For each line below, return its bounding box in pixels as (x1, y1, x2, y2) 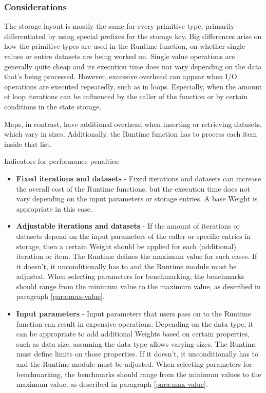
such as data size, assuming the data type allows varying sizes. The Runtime (16, 338, 257, 349)
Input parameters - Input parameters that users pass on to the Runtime (16, 308, 251, 319)
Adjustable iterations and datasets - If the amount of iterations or (16, 220, 240, 231)
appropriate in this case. (16, 203, 92, 214)
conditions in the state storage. (4, 101, 102, 111)
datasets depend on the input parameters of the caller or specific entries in (16, 230, 251, 241)
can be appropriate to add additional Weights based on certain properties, (16, 328, 250, 339)
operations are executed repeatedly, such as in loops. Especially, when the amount (4, 81, 262, 91)
